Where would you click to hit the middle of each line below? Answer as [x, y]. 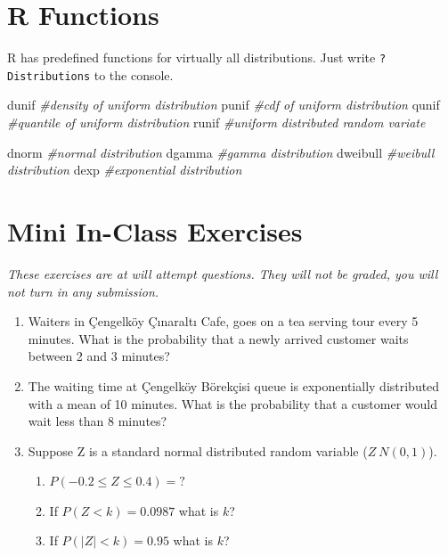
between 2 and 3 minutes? [99, 356]
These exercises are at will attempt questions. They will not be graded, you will [223, 273]
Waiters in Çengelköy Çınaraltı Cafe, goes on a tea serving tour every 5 [223, 321]
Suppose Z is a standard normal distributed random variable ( [198, 450]
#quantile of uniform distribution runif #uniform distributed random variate [216, 123]
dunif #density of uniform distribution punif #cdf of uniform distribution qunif [224, 105]
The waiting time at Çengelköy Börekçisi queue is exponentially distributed [234, 385]
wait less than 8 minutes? [98, 421]
